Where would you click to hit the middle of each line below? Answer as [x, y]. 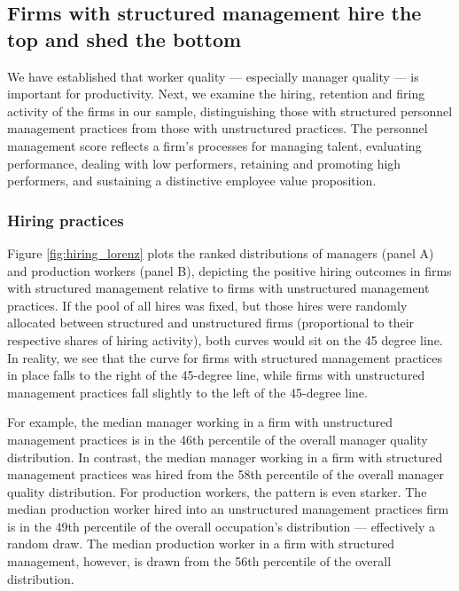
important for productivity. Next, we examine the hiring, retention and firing [216, 94]
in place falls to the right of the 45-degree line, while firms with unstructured [216, 375]
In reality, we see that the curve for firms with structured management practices [225, 357]
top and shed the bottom [124, 39]
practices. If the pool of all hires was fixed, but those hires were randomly [207, 305]
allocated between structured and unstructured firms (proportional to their [211, 323]
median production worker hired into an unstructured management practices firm [228, 509]
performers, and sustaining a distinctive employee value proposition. [192, 181]
